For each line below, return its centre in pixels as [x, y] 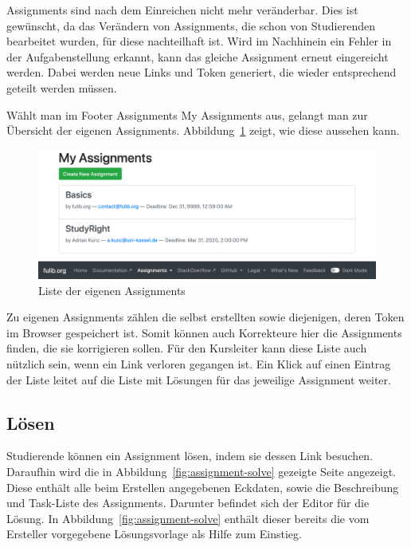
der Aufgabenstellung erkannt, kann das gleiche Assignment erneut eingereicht [198, 56]
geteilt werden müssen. [62, 87]
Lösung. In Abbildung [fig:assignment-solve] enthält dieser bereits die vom [188, 518]
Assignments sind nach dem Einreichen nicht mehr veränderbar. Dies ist [182, 10]
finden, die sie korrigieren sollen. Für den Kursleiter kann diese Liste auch [187, 348]
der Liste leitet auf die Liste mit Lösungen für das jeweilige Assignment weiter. [199, 379]
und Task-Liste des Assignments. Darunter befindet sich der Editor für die [188, 503]
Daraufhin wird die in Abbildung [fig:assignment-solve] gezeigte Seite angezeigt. [201, 472]
